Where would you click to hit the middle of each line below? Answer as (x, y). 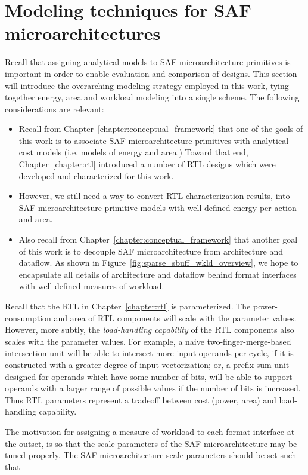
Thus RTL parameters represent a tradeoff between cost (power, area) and (141, 399)
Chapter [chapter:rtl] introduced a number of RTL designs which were (147, 164)
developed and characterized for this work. (96, 175)
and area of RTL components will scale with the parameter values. (175, 318)
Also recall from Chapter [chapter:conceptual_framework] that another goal (158, 239)
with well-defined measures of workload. (91, 286)
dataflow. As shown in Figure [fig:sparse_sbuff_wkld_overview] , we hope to (158, 263)
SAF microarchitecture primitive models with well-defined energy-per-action (158, 207)
